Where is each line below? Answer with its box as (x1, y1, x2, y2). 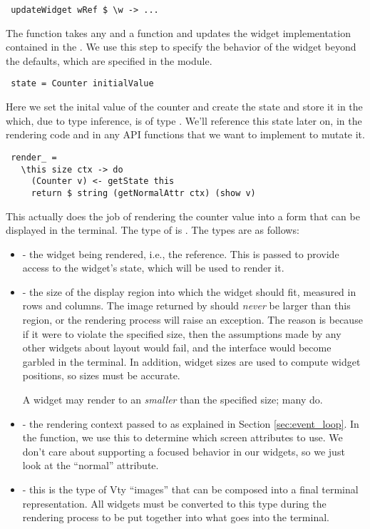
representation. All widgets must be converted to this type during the (22, 495, 327, 510)
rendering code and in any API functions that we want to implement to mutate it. (6, 127, 365, 142)
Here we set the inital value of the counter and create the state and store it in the (6, 99, 363, 114)
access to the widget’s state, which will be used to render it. (22, 260, 284, 275)
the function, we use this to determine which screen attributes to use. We (22, 430, 343, 445)
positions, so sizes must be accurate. (22, 368, 180, 383)
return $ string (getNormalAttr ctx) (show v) (31, 188, 256, 198)
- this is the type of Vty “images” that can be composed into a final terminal (22, 482, 359, 496)
